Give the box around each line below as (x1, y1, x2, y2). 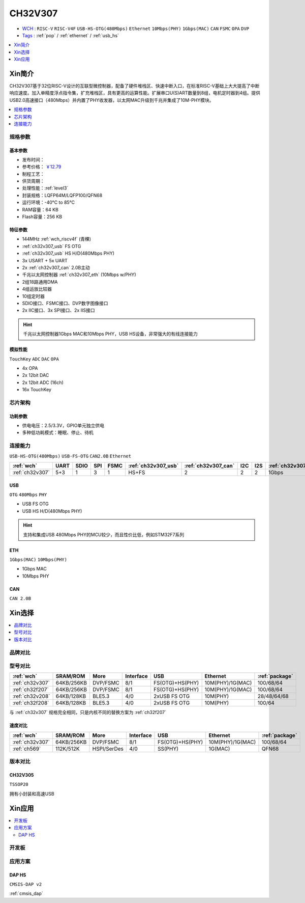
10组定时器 (22, 293, 45, 299)
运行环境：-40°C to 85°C (22, 199, 75, 206)
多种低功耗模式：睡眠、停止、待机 (22, 429, 94, 435)
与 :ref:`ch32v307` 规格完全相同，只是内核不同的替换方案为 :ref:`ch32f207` (9, 709, 166, 716)
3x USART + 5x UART (22, 257, 68, 263)
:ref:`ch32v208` (12, 693, 50, 700)
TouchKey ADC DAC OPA (9, 356, 59, 362)
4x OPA (22, 365, 38, 371)
